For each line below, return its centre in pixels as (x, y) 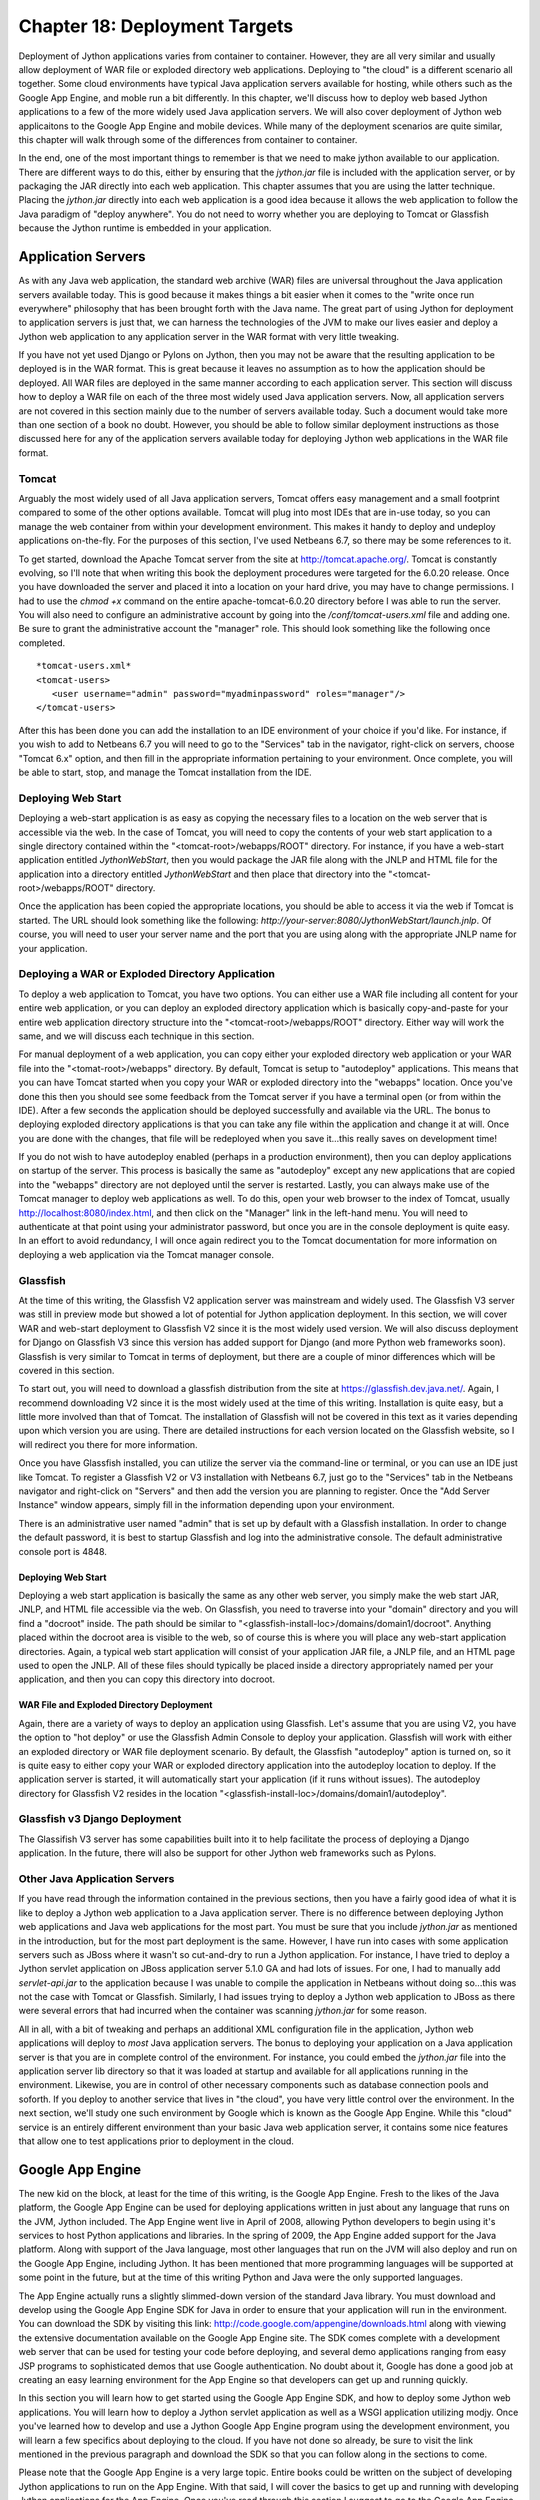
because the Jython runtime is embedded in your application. (145, 228)
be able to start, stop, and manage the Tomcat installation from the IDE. (165, 772)
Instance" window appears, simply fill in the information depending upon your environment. (206, 1505)
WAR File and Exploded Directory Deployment (115, 1705)
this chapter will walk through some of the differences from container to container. (188, 139)
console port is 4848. (62, 1551)
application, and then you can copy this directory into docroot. (146, 1679)
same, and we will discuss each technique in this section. (136, 1036)
